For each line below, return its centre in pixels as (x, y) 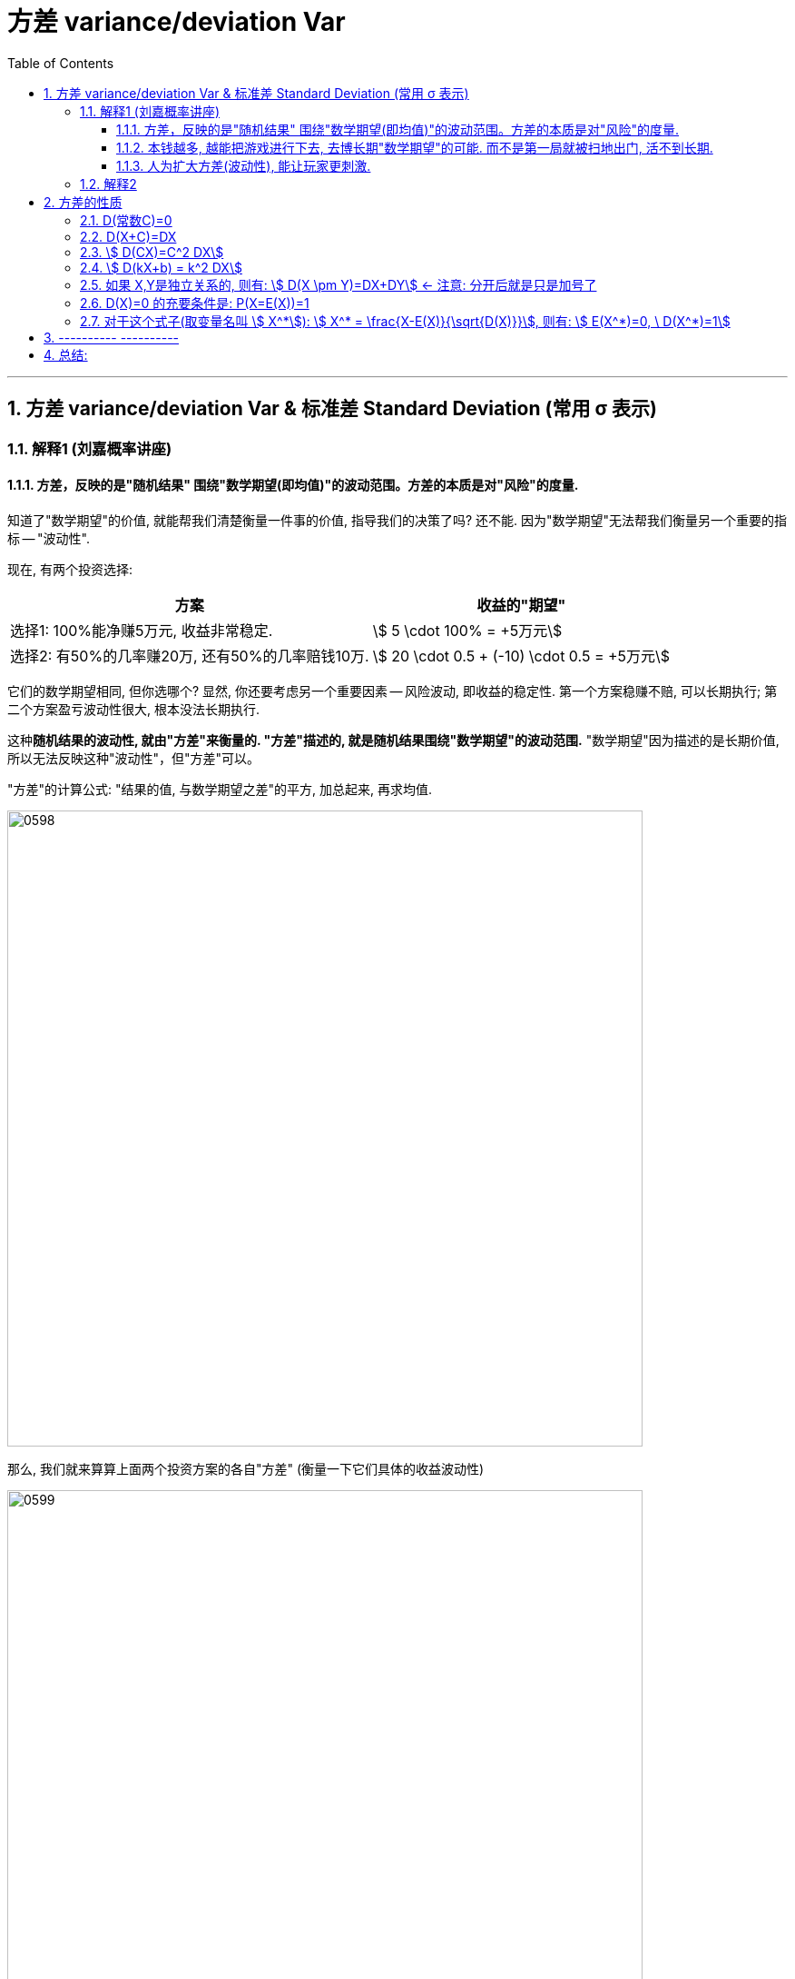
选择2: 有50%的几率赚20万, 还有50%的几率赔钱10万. (190, 656)
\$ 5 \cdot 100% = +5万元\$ (467, 630)
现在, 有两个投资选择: (70, 569)
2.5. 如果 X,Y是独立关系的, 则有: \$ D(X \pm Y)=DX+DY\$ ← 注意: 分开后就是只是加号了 (339, 284)
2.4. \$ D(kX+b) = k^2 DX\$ (161, 267)
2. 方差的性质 (83, 202)
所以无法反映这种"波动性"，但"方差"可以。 (134, 758)
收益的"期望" (521, 605)
